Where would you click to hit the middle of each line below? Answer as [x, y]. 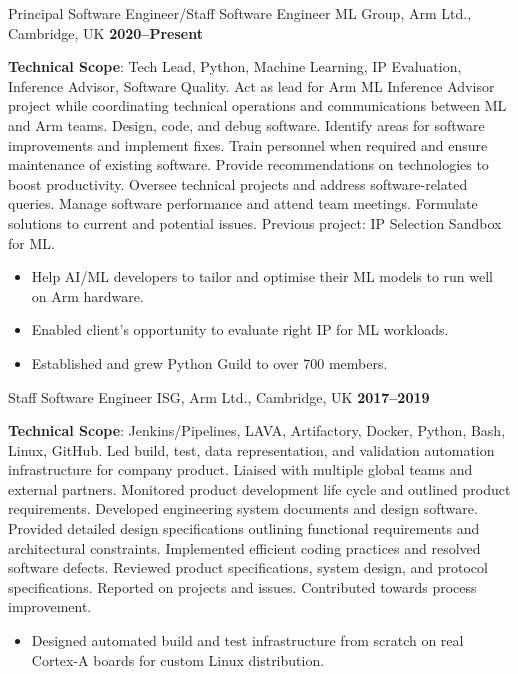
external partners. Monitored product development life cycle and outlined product [259, 488]
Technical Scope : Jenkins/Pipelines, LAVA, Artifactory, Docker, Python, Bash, [257, 430]
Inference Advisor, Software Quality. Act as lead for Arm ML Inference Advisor [251, 85]
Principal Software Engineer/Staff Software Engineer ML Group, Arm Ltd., [240, 13]
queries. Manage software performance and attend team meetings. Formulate [243, 203]
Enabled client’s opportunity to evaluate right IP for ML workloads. [240, 329]
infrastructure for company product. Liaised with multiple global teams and [240, 469]
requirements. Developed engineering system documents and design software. [243, 508]
